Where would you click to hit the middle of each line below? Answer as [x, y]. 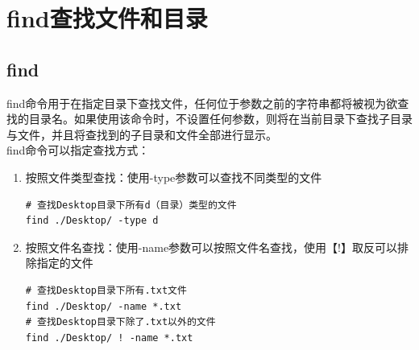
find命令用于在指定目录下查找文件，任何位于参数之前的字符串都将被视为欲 [202, 103]
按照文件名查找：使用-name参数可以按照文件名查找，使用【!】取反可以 [212, 247]
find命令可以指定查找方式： [78, 150]
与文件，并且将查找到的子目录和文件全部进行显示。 [142, 134]
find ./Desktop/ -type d [92, 221]
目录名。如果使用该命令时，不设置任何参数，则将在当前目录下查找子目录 [220, 119]
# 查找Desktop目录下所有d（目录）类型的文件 [131, 205]
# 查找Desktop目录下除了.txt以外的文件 [120, 322]
